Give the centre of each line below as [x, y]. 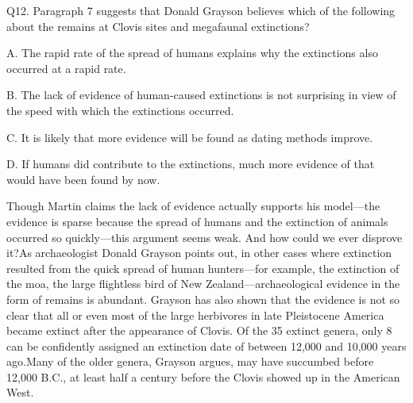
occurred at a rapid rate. [66, 68]
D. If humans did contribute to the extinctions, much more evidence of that [191, 164]
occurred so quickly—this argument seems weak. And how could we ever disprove [205, 237]
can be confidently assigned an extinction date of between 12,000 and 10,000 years [206, 345]
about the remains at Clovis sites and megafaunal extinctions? [158, 26]
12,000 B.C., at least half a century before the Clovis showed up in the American [203, 376]
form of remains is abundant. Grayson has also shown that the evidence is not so [203, 299]
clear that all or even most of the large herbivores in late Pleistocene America [195, 315]
